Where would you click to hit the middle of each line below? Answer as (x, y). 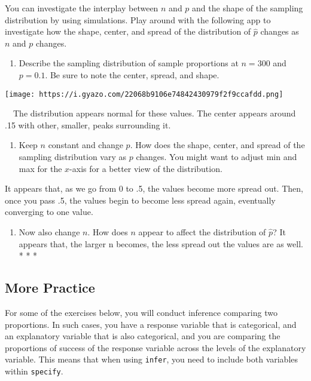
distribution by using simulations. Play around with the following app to (138, 19)
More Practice (50, 288)
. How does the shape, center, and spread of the (217, 145)
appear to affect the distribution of (202, 231)
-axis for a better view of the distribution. (146, 168)
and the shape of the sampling (248, 8)
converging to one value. (49, 212)
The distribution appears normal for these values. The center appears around (154, 113)
